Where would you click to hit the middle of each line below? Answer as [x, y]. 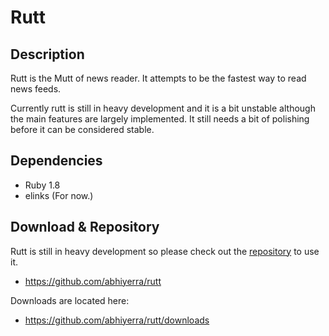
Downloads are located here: [70, 300]
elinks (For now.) [59, 195]
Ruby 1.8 [42, 185]
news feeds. [36, 89]
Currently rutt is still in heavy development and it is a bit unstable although [163, 108]
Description [47, 54]
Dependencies [56, 161]
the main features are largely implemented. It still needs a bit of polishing [160, 119]
